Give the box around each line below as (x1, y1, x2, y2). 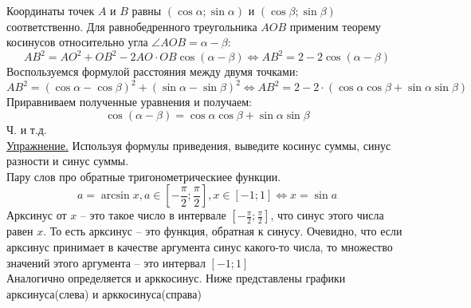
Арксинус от (6, 207, 67, 223)
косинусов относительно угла (6, 34, 148, 50)
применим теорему (289, 18, 381, 34)
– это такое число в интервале (80, 207, 226, 223)
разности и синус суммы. (6, 152, 129, 169)
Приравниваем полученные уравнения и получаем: (6, 93, 252, 110)
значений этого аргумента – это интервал (6, 254, 206, 270)
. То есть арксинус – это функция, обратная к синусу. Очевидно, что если (43, 223, 402, 239)
